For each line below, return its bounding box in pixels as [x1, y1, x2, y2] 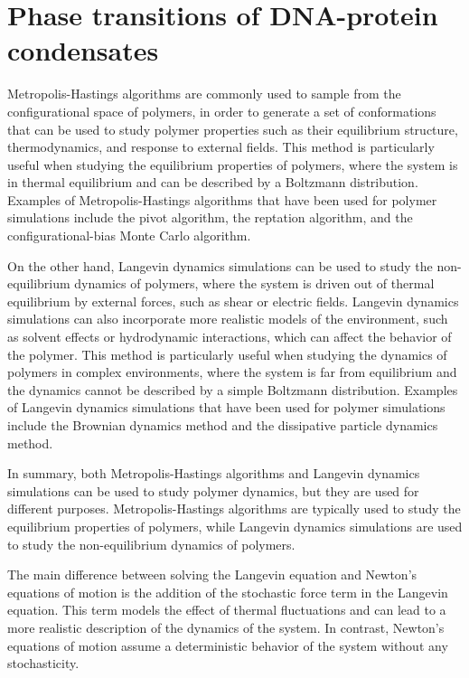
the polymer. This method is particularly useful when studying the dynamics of [7, 344, 447, 363]
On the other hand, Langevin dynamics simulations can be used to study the [7, 256, 433, 275]
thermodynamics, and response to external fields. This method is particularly [7, 137, 435, 156]
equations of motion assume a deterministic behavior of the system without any [7, 636, 448, 654]
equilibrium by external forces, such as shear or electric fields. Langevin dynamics [7, 291, 459, 310]
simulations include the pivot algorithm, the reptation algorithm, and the [7, 208, 413, 227]
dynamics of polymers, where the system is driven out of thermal [74, 274, 435, 293]
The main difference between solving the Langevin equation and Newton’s [7, 565, 417, 584]
